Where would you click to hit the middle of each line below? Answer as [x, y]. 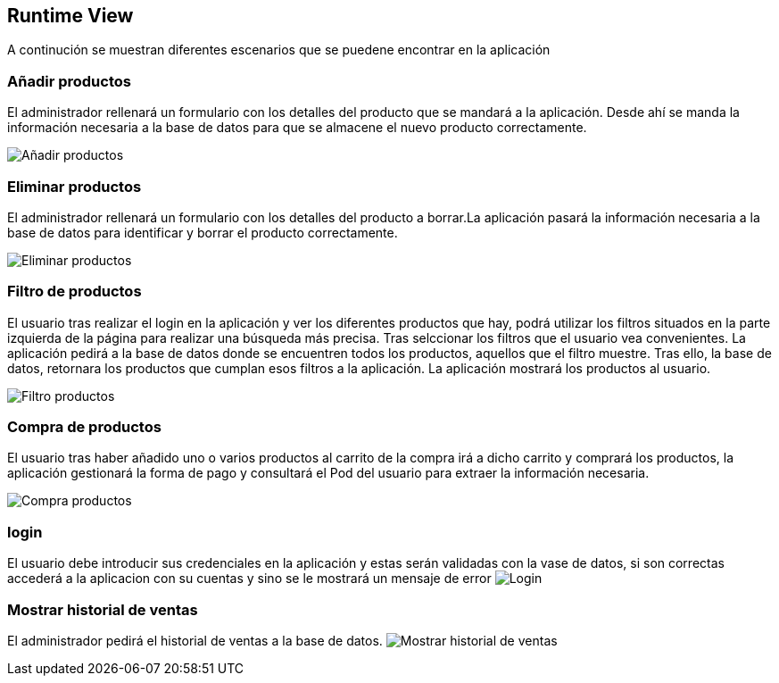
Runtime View [70, 16]
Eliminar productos [75, 186]
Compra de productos [84, 427]
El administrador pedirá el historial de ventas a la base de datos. [195, 640]
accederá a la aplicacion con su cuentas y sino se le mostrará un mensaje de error [249, 579]
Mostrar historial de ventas [103, 609]
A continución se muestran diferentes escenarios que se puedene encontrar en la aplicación [279, 50]
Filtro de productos [75, 292]
